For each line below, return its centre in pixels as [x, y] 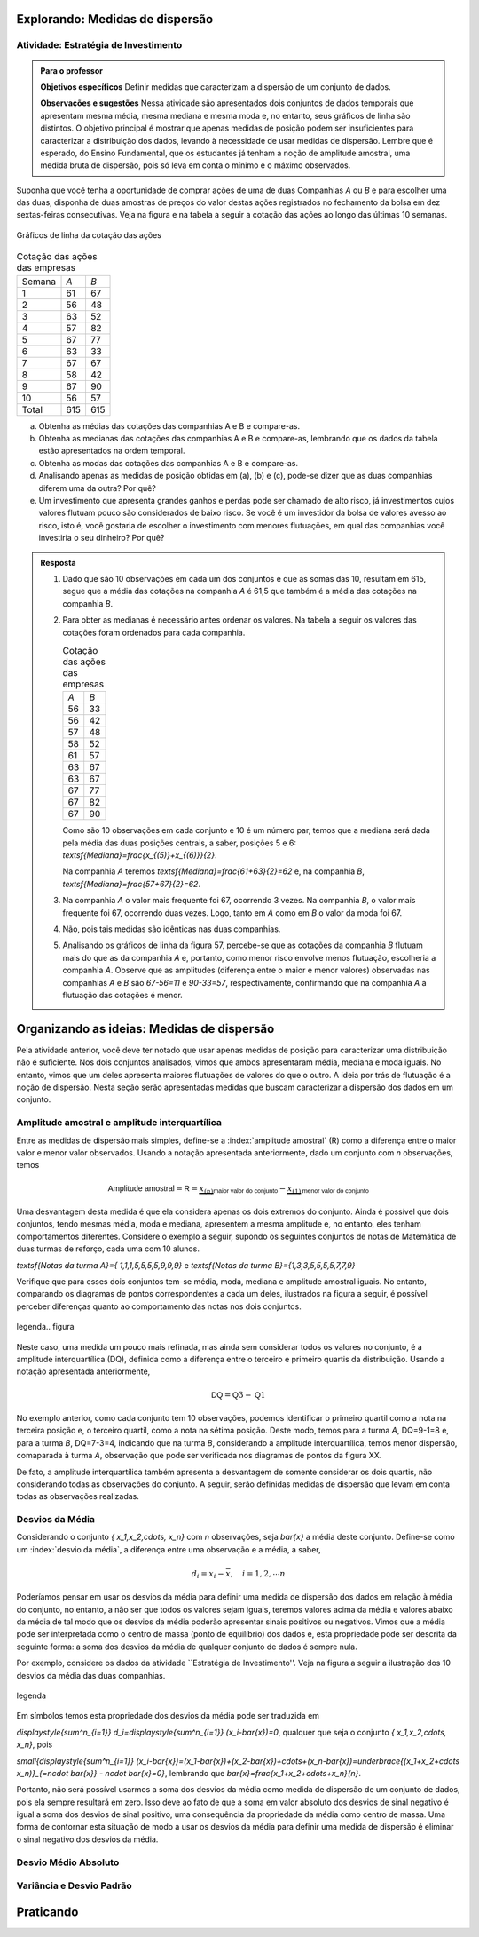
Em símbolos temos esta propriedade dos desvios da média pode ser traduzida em [168, 1716]
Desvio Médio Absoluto [68, 1862]
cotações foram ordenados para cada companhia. [154, 632]
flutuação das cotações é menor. [123, 995]
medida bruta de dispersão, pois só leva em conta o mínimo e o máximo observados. [196, 165]
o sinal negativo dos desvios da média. [87, 1839]
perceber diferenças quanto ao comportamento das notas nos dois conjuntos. [159, 1306]
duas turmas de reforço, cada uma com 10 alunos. [108, 1249]
